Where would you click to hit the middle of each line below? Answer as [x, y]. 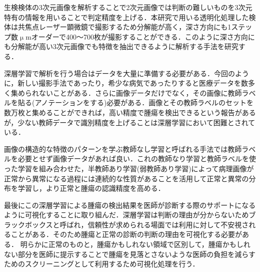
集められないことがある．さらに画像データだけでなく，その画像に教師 [126, 92]
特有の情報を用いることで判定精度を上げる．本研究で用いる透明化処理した [126, 17]
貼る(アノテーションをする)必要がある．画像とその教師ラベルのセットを [135, 102]
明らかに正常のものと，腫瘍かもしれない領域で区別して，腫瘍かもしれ [135, 244]
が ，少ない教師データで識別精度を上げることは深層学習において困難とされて [130, 122]
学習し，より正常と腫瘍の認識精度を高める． [91, 188]
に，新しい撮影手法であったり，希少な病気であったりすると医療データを [123, 83]
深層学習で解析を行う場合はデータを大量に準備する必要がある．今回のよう [126, 73]
